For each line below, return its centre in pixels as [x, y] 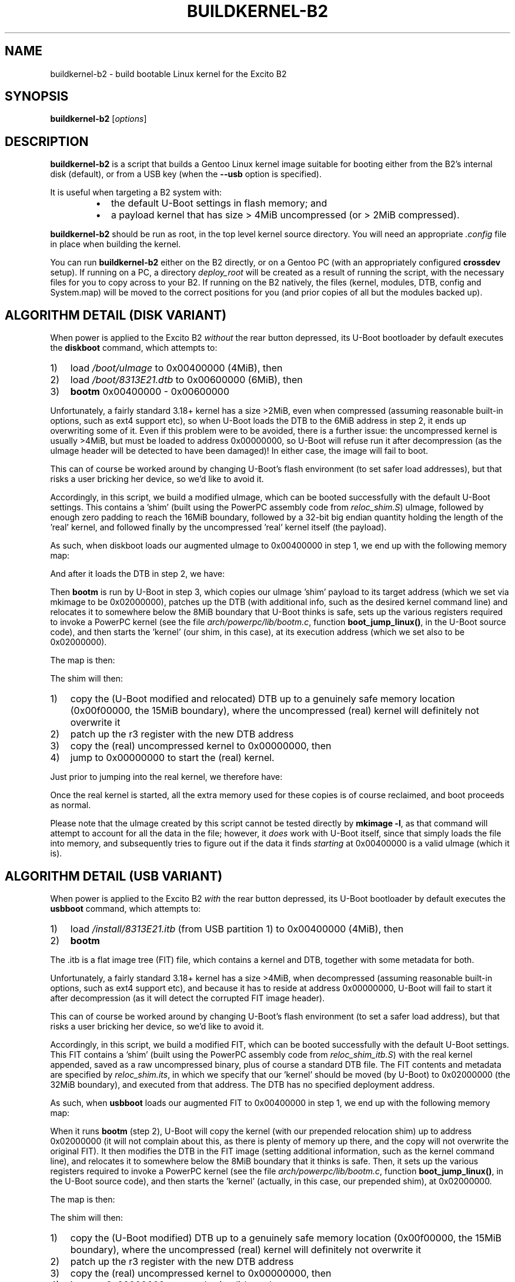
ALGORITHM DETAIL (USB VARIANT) [114, 876]
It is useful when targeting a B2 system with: [136, 192]
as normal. [71, 805]
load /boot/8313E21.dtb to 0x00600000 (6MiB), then [186, 380]
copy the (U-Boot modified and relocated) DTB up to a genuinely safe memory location [262, 699]
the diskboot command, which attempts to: [134, 348]
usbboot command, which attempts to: [126, 908]
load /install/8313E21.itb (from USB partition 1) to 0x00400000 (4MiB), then [237, 929]
